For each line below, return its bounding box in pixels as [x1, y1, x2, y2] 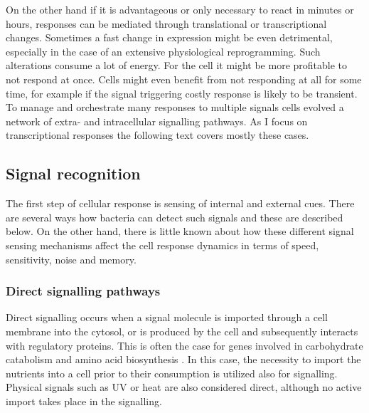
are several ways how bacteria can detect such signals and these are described [6, 209, 343, 224]
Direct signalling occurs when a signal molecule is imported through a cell [6, 310, 328, 325]
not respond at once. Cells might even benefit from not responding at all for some [6, 71, 362, 86]
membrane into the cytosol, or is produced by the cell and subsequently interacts [6, 323, 358, 338]
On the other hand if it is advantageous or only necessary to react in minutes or [6, 2, 354, 16]
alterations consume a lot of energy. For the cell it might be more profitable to [6, 58, 348, 73]
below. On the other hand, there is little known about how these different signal [6, 224, 354, 239]
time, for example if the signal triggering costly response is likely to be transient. [6, 85, 358, 100]
